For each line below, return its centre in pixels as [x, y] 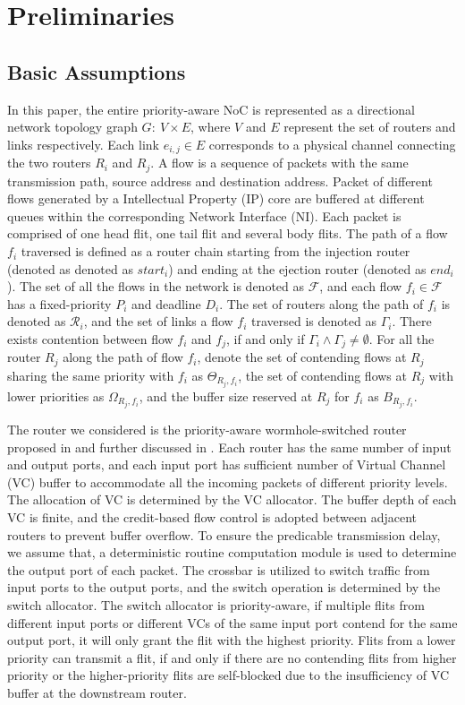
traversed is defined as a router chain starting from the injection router [216, 251]
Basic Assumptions [97, 71]
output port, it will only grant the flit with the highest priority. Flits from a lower [232, 640]
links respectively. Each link [83, 144]
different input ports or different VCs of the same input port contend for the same [232, 622]
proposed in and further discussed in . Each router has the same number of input [229, 447]
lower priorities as [56, 396]
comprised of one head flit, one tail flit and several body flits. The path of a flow [228, 233]
